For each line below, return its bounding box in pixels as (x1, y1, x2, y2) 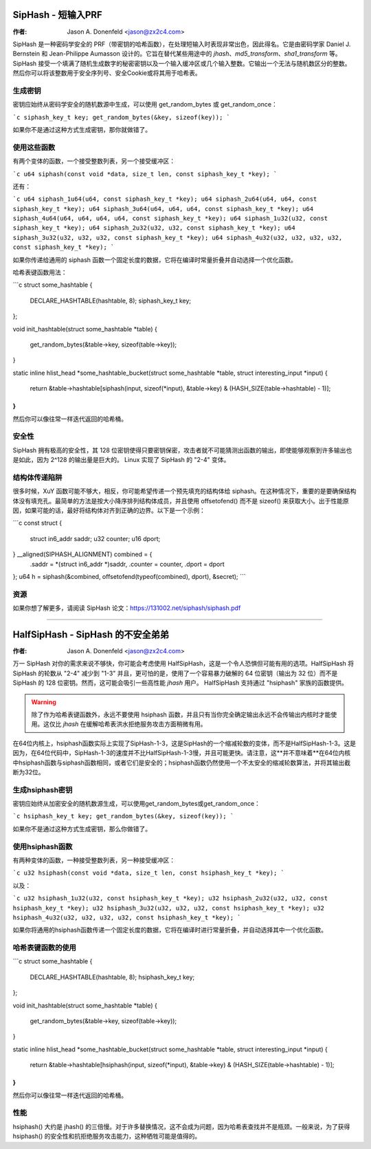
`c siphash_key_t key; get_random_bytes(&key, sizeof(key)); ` (12, 113, 230, 121)
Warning (31, 698, 56, 706)
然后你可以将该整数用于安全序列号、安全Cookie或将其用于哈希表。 (12, 69, 202, 77)
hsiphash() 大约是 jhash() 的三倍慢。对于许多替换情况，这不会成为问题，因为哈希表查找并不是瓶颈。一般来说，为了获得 (12, 1122, 350, 1130)
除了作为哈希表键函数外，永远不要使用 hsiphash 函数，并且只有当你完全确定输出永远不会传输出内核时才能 (31, 710, 331, 719)
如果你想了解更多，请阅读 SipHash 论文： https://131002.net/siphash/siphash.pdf (12, 604, 241, 612)
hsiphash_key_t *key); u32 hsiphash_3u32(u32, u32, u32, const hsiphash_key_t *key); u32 (12, 904, 324, 912)
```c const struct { (12, 519, 63, 527)
